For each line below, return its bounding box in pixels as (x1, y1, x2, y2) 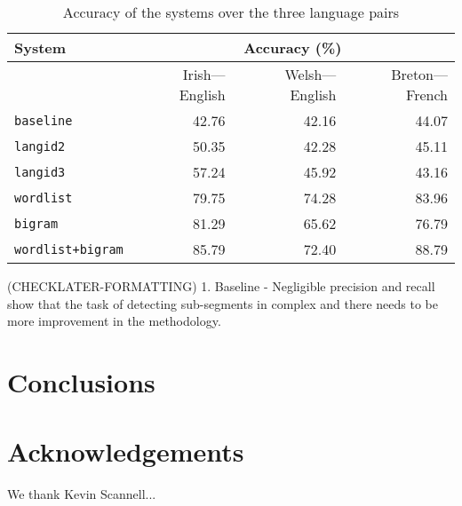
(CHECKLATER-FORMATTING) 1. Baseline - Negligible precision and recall (7, 277, 435, 295)
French (406, 84, 448, 105)
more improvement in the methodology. (7, 312, 221, 330)
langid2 (14, 138, 66, 154)
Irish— (182, 64, 226, 84)
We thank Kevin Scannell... (7, 485, 156, 503)
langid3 (14, 164, 66, 179)
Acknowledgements (7, 433, 244, 470)
